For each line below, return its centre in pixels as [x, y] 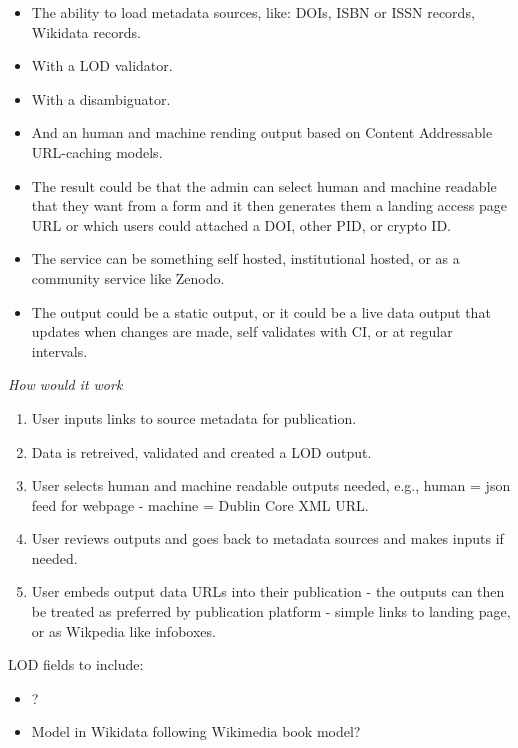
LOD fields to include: [76, 664]
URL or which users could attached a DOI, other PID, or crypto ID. [241, 224]
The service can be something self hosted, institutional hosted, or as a [245, 258]
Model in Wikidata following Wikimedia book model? [196, 731]
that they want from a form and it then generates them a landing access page [269, 205]
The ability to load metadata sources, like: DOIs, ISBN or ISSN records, [253, 12]
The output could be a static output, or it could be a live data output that [261, 311]
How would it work [65, 384]
